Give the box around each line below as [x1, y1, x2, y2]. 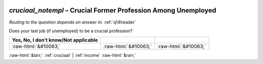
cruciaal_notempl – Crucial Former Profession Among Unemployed [9, 6, 216, 14]
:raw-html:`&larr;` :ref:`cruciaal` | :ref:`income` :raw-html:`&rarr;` [9, 52, 136, 58]
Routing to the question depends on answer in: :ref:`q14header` [9, 19, 136, 25]
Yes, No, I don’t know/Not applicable [12, 37, 98, 43]
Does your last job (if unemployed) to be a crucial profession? [9, 28, 133, 34]
